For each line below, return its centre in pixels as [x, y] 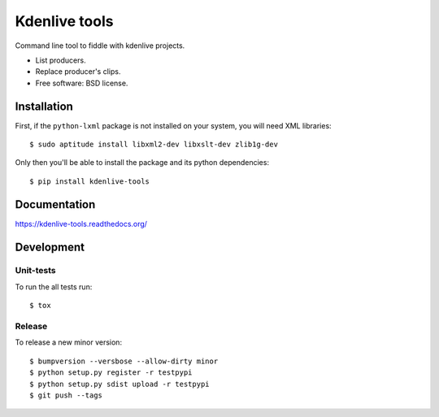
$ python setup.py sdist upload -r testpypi [120, 384]
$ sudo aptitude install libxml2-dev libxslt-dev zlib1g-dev [154, 145]
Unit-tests [35, 271]
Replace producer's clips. [78, 72]
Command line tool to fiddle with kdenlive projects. [100, 46]
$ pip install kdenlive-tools [90, 181]
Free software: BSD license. [82, 83]
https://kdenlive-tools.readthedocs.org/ [81, 224]
